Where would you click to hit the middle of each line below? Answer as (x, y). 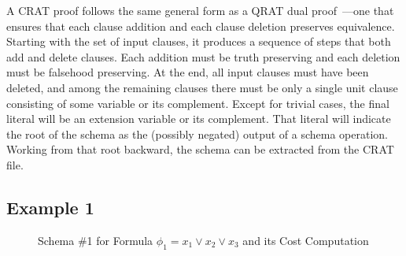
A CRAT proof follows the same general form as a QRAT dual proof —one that (200, 10)
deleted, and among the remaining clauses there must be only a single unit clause (202, 87)
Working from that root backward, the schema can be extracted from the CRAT (200, 149)
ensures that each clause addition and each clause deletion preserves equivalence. (201, 26)
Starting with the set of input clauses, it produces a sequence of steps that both (199, 41)
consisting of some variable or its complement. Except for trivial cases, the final (198, 103)
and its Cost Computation (306, 240)
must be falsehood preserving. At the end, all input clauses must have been (188, 72)
